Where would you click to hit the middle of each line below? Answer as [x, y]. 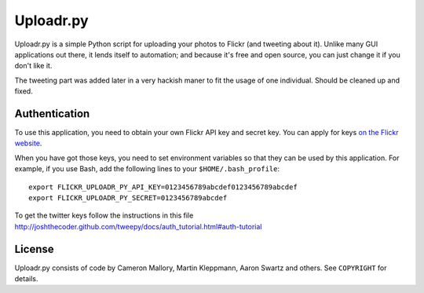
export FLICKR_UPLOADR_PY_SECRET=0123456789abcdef [128, 198]
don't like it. [33, 66]
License [34, 249]
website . [28, 143]
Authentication [52, 114]
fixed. [24, 91]
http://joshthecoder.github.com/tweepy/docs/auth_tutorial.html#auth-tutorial [138, 226]
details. [26, 279]
